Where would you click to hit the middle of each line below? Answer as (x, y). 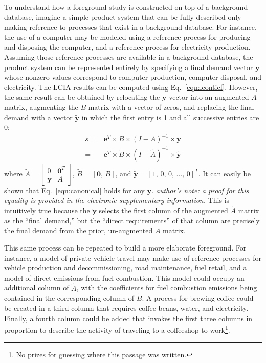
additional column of (37, 288)
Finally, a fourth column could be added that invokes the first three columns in (128, 318)
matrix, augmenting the (41, 107)
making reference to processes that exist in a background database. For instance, (130, 27)
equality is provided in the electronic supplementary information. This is (117, 200)
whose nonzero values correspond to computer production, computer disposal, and (133, 77)
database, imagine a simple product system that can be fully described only (123, 17)
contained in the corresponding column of (69, 298)
